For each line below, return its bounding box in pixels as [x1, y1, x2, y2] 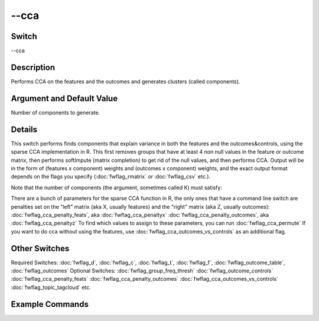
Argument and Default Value [11, 93, 118, 103]
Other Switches [11, 243, 70, 254]
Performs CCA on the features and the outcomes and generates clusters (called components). [11, 77, 240, 85]
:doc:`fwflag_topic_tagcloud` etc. [11, 284, 91, 291]
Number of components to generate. [11, 109, 100, 116]
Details [11, 124, 38, 134]
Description [11, 62, 56, 72]
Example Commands [11, 299, 89, 309]
